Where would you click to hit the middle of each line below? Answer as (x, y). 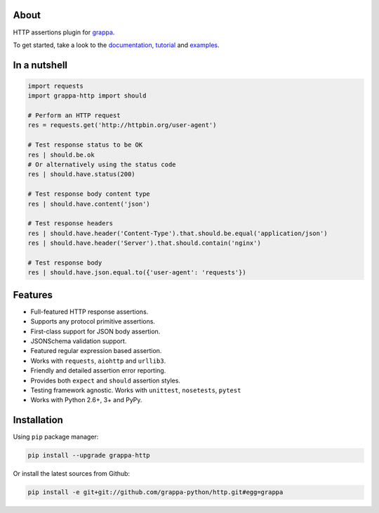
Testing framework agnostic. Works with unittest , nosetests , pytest (136, 390)
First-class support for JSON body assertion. (95, 331)
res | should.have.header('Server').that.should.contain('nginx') (144, 243)
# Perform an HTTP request (74, 115)
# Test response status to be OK (85, 145)
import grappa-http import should (87, 96)
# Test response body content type (89, 194)
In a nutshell (40, 65)
